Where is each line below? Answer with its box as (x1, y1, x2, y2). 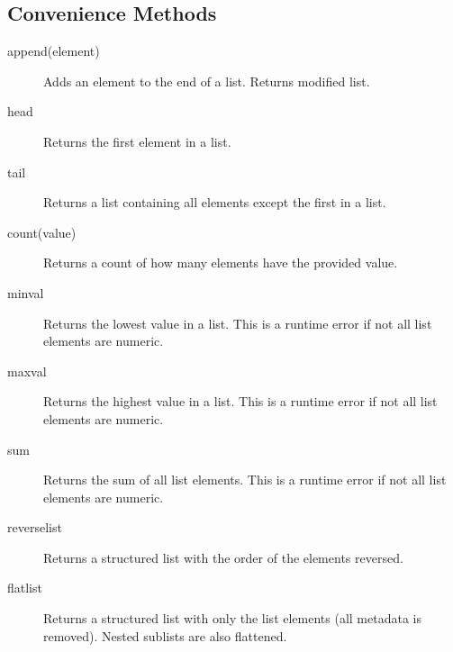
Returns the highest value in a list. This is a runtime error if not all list (43, 392, 438, 411)
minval (7, 283, 44, 302)
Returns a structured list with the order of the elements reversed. (43, 548, 403, 566)
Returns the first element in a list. (43, 131, 231, 150)
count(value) (7, 222, 77, 241)
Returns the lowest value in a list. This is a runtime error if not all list (43, 313, 432, 332)
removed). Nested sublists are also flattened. (43, 626, 287, 645)
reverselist (7, 518, 62, 537)
